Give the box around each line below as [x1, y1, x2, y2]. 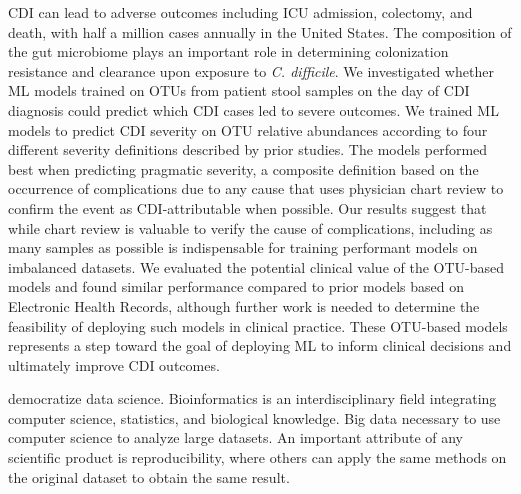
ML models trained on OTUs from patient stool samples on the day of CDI [8, 80, 470, 101]
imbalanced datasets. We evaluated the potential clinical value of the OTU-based [8, 256, 505, 277]
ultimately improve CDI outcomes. [8, 354, 220, 375]
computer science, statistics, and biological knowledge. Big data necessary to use [8, 407, 501, 428]
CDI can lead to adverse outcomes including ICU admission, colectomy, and [8, 2, 473, 22]
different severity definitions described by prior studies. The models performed [8, 139, 488, 160]
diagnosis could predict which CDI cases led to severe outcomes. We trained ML [8, 99, 499, 120]
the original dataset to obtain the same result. [8, 466, 290, 487]
